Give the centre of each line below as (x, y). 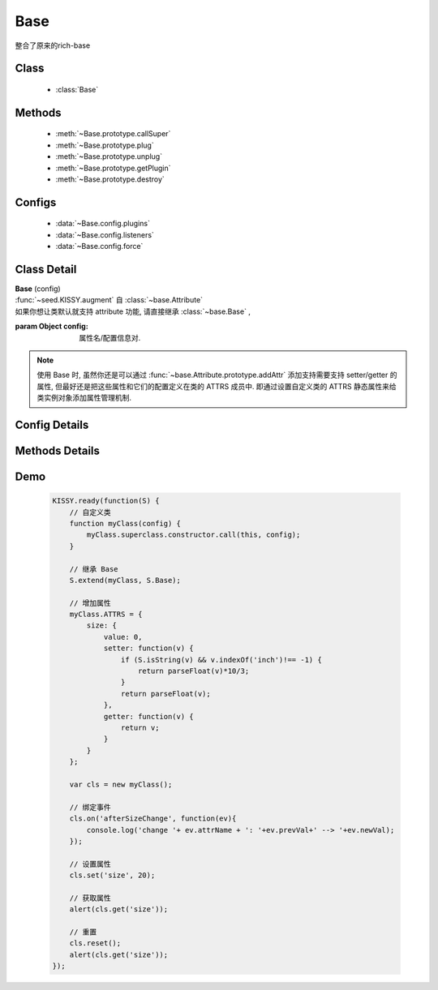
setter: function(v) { (148, 648)
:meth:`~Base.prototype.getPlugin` (113, 168)
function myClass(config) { (125, 523)
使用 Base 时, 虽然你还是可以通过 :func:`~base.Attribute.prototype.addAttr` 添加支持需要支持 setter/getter (213, 375)
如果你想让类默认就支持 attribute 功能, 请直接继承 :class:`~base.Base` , (133, 311)
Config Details (52, 424)
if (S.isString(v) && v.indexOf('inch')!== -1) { (221, 660)
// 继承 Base (94, 569)
